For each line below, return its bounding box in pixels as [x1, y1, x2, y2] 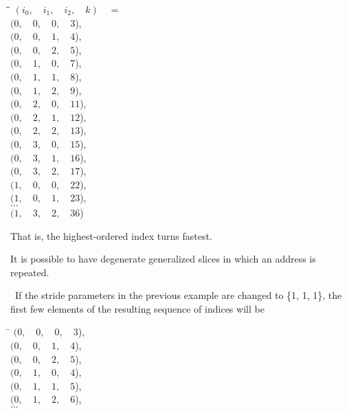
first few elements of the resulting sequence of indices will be [10, 301, 265, 315]
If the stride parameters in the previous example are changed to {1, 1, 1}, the [14, 288, 342, 302]
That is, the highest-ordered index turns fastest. [10, 228, 212, 243]
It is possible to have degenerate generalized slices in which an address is [10, 252, 316, 266]
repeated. [10, 265, 49, 279]
